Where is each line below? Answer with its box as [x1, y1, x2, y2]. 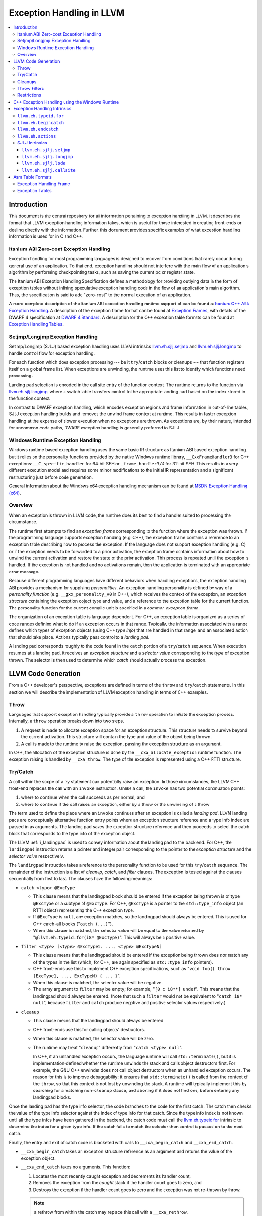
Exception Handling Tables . [9, 321, 64, 327]
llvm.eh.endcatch [17, 126, 59, 132]
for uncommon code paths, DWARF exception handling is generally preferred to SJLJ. [9, 425, 180, 430]
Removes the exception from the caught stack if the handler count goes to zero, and [33, 1180, 202, 1186]
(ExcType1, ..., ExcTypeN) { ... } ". [33, 973, 121, 979]
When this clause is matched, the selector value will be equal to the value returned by [33, 928, 205, 933]
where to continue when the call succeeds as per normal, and [21, 794, 145, 800]
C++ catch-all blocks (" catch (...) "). [33, 921, 113, 927]
